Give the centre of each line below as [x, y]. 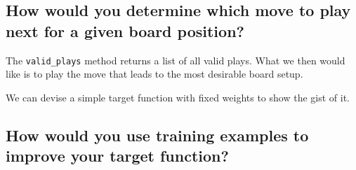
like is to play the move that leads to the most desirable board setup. [154, 74]
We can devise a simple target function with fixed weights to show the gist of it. [178, 97]
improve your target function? [117, 156]
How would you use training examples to [157, 135]
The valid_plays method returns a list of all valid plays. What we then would [176, 60]
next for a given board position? [125, 30]
